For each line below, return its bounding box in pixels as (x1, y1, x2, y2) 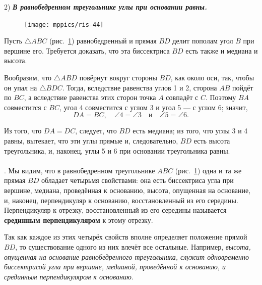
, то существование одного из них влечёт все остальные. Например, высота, (15, 241, 251, 252)
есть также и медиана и (185, 45, 258, 56)
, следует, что (75, 125, 117, 136)
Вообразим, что (4, 72, 52, 83)
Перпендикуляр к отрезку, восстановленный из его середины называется (4, 205, 227, 215)
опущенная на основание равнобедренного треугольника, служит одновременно (4, 251, 249, 262)
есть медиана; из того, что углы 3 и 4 (133, 125, 248, 136)
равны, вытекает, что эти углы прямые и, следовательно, (4, 135, 178, 146)
